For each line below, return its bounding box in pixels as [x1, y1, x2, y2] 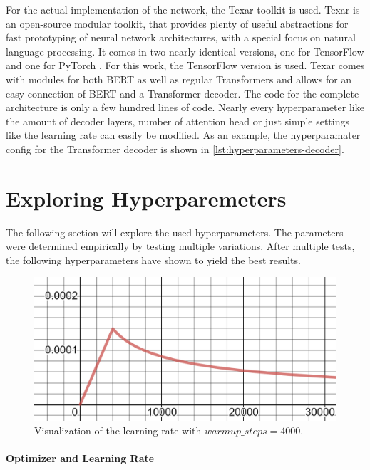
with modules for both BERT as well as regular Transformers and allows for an [6, 71, 352, 86]
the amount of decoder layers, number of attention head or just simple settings [6, 113, 349, 128]
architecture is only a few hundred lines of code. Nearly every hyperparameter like [6, 100, 364, 115]
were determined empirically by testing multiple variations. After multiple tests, [6, 239, 355, 254]
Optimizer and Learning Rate [6, 451, 155, 466]
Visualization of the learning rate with [34, 423, 202, 438]
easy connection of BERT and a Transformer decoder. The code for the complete [6, 85, 359, 100]
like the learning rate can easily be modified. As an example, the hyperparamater [6, 127, 361, 142]
